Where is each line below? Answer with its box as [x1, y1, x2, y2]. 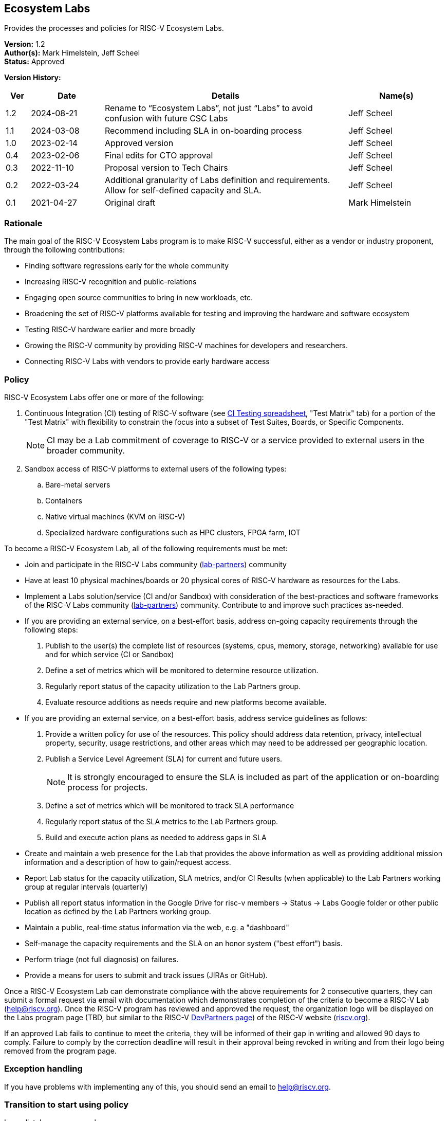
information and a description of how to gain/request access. [25, 857, 231, 866]
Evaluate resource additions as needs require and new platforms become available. [45, 697, 327, 707]
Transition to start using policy [4, 1099, 129, 1110]
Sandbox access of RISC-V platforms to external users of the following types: [25, 464, 287, 473]
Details [212, 91, 239, 101]
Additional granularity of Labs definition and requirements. [104, 175, 330, 186]
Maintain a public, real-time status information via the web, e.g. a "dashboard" [25, 923, 289, 932]
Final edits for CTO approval [104, 150, 213, 161]
